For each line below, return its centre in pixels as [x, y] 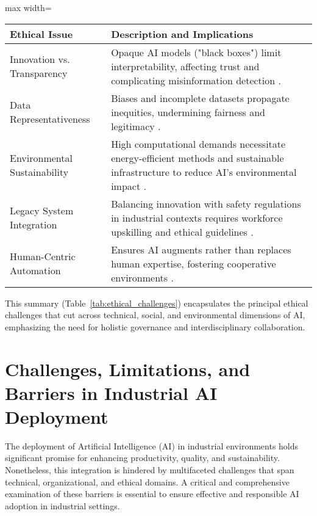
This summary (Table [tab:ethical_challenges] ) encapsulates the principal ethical [157, 303]
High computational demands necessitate [198, 144]
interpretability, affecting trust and [185, 66]
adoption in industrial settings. [62, 505]
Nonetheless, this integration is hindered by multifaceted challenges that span [150, 470]
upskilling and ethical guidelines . [182, 231]
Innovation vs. [40, 59]
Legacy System [42, 211]
